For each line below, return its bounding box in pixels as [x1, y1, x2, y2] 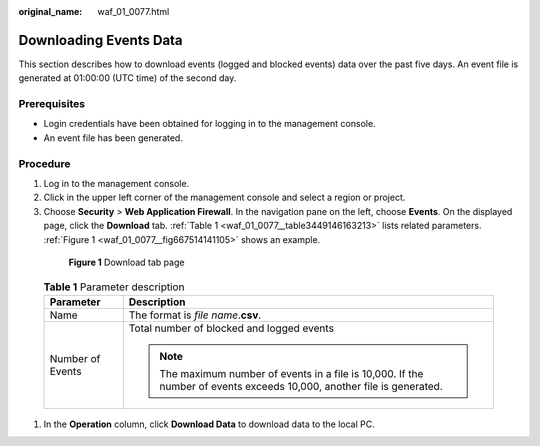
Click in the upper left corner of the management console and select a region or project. [43, 191, 406, 204]
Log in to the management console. [43, 177, 190, 189]
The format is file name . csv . [128, 308, 262, 322]
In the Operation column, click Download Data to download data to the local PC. [43, 418, 375, 430]
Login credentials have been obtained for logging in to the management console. [43, 118, 376, 130]
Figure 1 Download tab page [68, 256, 185, 268]
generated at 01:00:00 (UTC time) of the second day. [18, 72, 237, 84]
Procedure [18, 156, 71, 170]
